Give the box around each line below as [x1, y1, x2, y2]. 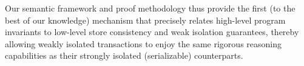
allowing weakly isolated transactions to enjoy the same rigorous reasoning [5, 37, 282, 50]
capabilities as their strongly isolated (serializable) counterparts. [5, 49, 243, 62]
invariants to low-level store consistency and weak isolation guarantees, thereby [5, 25, 299, 38]
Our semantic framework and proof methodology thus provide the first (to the [5, 2, 296, 14]
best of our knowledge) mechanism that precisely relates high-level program [5, 13, 286, 26]
